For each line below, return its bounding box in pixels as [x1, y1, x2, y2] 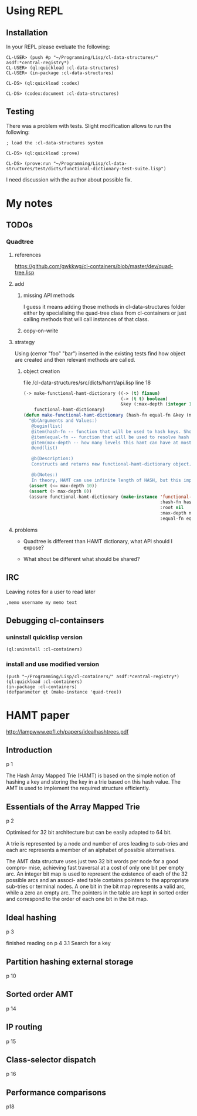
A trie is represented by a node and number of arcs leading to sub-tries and [6, 840, 189, 847]
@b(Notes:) [31, 472, 58, 478]
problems [14, 526, 38, 533]
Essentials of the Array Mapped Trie [6, 801, 141, 811]
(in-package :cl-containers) [6, 684, 77, 690]
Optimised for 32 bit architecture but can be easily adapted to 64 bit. [6, 829, 172, 836]
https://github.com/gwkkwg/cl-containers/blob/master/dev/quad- [14, 262, 174, 269]
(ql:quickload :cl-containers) [6, 679, 83, 685]
